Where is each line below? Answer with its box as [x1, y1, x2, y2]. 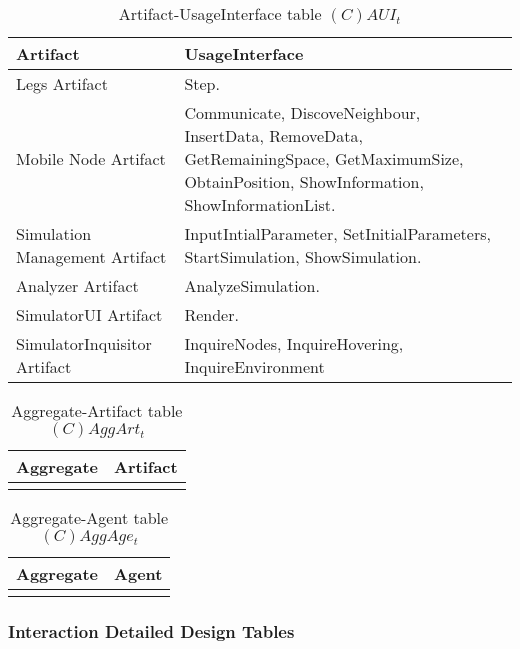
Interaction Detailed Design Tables [8, 618, 295, 643]
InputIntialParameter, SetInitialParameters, [184, 222, 491, 245]
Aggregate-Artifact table [11, 399, 183, 422]
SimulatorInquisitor [16, 332, 152, 355]
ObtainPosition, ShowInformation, [184, 170, 424, 193]
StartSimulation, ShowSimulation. [184, 245, 422, 268]
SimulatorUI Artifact [16, 303, 163, 326]
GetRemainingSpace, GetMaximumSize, [184, 147, 464, 170]
